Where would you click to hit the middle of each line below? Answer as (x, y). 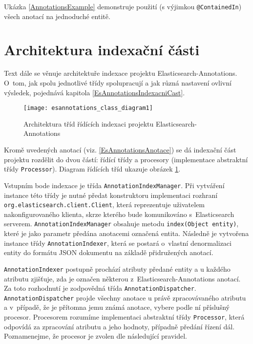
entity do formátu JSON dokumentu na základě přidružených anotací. (109, 252)
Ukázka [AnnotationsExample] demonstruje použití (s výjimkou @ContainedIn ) (123, 6)
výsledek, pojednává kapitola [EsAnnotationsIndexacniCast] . (95, 92)
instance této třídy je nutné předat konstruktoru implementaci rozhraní (111, 195)
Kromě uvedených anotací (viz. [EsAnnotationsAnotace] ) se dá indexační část (120, 150)
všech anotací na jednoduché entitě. (57, 16)
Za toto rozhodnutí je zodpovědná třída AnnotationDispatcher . (100, 288)
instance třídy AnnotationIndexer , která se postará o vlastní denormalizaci (118, 243)
